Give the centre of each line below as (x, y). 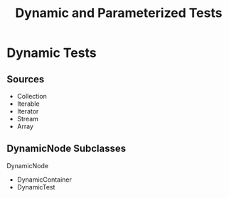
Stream (27, 119)
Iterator (28, 111)
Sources (26, 79)
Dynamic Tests (52, 53)
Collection (32, 96)
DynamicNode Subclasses (66, 149)
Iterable (28, 104)
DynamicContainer (44, 180)
